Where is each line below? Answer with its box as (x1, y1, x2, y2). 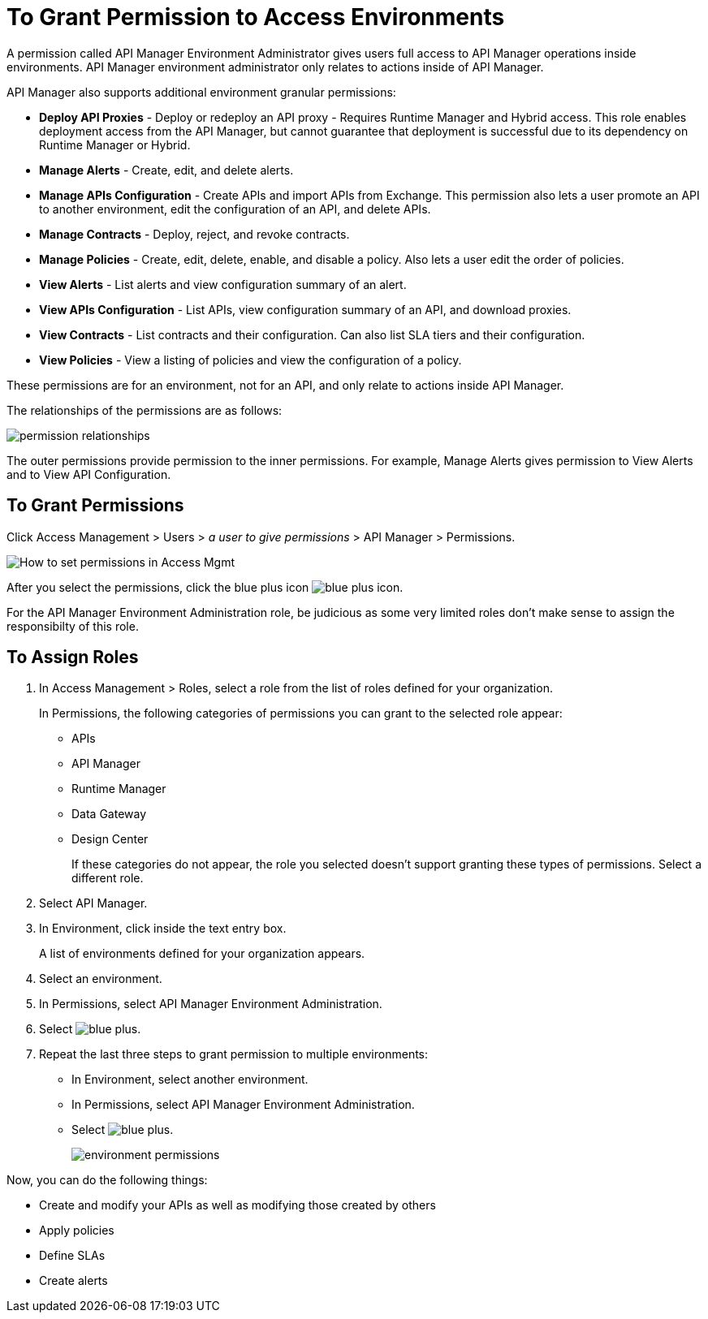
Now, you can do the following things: (6, 1173, 208, 1188)
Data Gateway (71, 807, 147, 821)
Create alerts (39, 1274, 108, 1288)
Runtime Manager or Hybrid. (39, 137, 191, 152)
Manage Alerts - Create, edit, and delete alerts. (39, 162, 294, 177)
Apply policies (39, 1223, 114, 1238)
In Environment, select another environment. (71, 1072, 309, 1087)
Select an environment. (39, 972, 162, 986)
